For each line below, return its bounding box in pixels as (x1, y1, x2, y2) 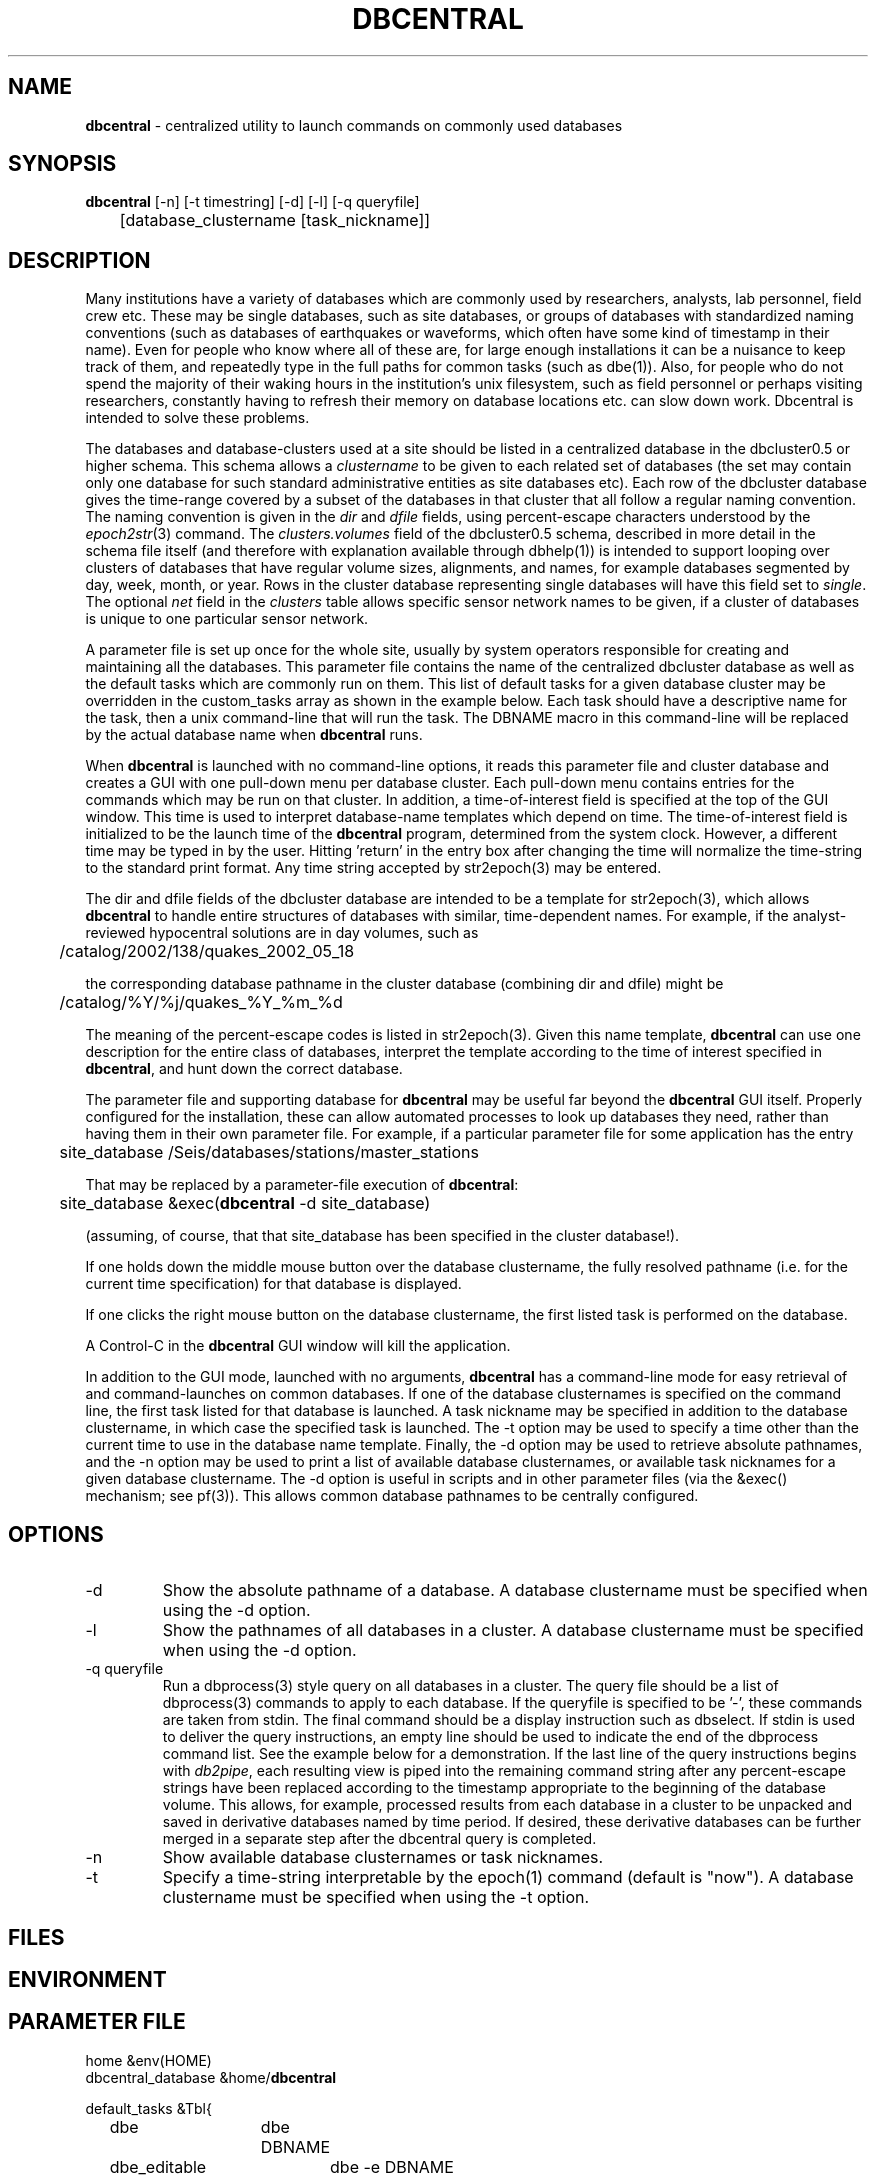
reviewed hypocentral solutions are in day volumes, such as (85, 924, 479, 942)
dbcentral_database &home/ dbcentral (85, 2068, 337, 2086)
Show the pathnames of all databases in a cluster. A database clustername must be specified (162, 1620, 864, 1641)
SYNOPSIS (8, 151, 117, 177)
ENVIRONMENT (8, 1966, 167, 1992)
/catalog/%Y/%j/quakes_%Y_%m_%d (59, 992, 343, 1013)
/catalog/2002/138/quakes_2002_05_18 (59, 941, 355, 962)
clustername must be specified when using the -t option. (162, 1887, 590, 1908)
